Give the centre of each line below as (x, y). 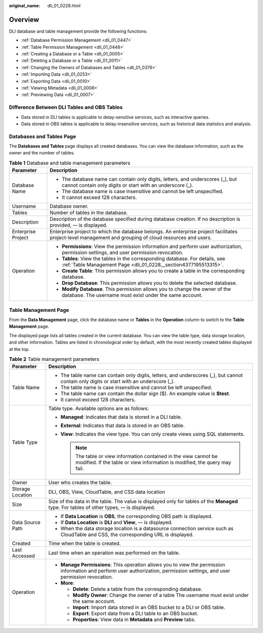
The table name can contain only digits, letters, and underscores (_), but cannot (152, 375)
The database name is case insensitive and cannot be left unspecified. (142, 192)
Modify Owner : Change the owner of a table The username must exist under (161, 595)
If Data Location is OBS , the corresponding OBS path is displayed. (137, 517)
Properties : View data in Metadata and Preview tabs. (134, 620)
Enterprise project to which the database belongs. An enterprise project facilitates (143, 231)
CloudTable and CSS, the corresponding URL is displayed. (127, 535)
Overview (24, 19)
